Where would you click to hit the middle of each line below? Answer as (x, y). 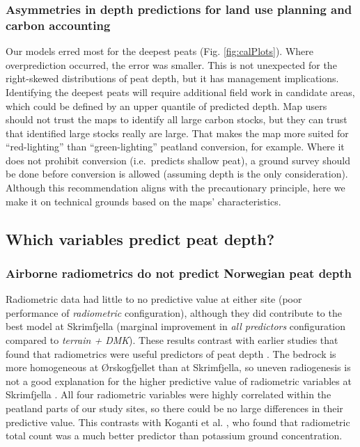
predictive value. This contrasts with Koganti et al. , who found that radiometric (178, 422)
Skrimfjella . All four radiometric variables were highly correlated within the (169, 394)
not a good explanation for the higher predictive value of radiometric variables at (179, 381)
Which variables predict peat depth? (140, 238)
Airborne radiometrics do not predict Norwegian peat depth (179, 273)
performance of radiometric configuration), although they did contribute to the (174, 312)
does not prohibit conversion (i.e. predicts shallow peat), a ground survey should (178, 160)
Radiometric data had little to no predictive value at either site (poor (154, 299)
